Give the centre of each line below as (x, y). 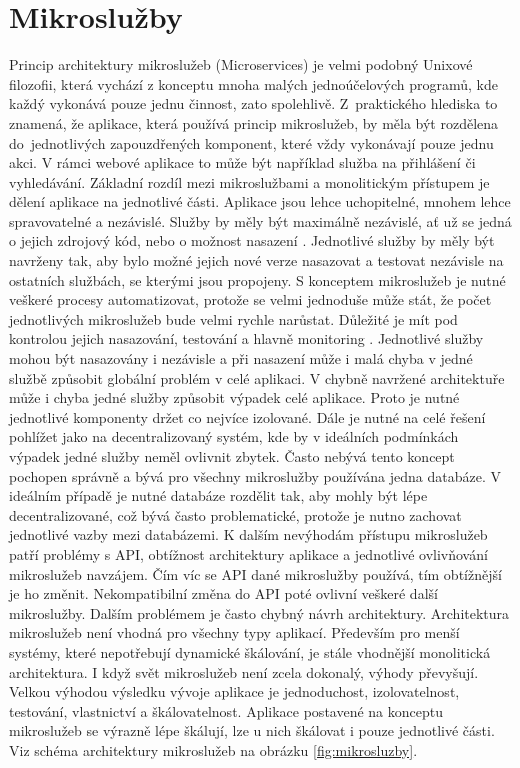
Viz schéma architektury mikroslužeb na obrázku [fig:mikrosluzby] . (213, 749)
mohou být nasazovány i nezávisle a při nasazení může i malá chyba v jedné (241, 358)
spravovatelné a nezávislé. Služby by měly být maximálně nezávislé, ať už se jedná (260, 220)
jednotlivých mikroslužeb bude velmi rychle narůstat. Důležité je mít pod (233, 318)
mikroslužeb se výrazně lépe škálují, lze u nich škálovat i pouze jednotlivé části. (252, 730)
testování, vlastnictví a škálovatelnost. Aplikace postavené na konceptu (226, 710)
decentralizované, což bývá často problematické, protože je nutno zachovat (235, 514)
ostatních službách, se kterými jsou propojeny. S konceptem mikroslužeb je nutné (257, 279)
